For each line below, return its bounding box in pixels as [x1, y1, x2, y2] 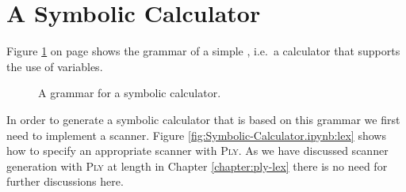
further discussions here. [6, 173, 124, 190]
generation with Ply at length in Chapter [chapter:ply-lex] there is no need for [6, 157, 388, 174]
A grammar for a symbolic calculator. [38, 85, 221, 101]
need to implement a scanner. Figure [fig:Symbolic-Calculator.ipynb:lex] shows [6, 126, 386, 143]
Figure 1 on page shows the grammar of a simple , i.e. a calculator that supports [6, 43, 400, 59]
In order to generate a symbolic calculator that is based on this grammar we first [6, 111, 400, 127]
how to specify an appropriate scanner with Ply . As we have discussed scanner [6, 142, 389, 159]
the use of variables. [6, 58, 103, 74]
